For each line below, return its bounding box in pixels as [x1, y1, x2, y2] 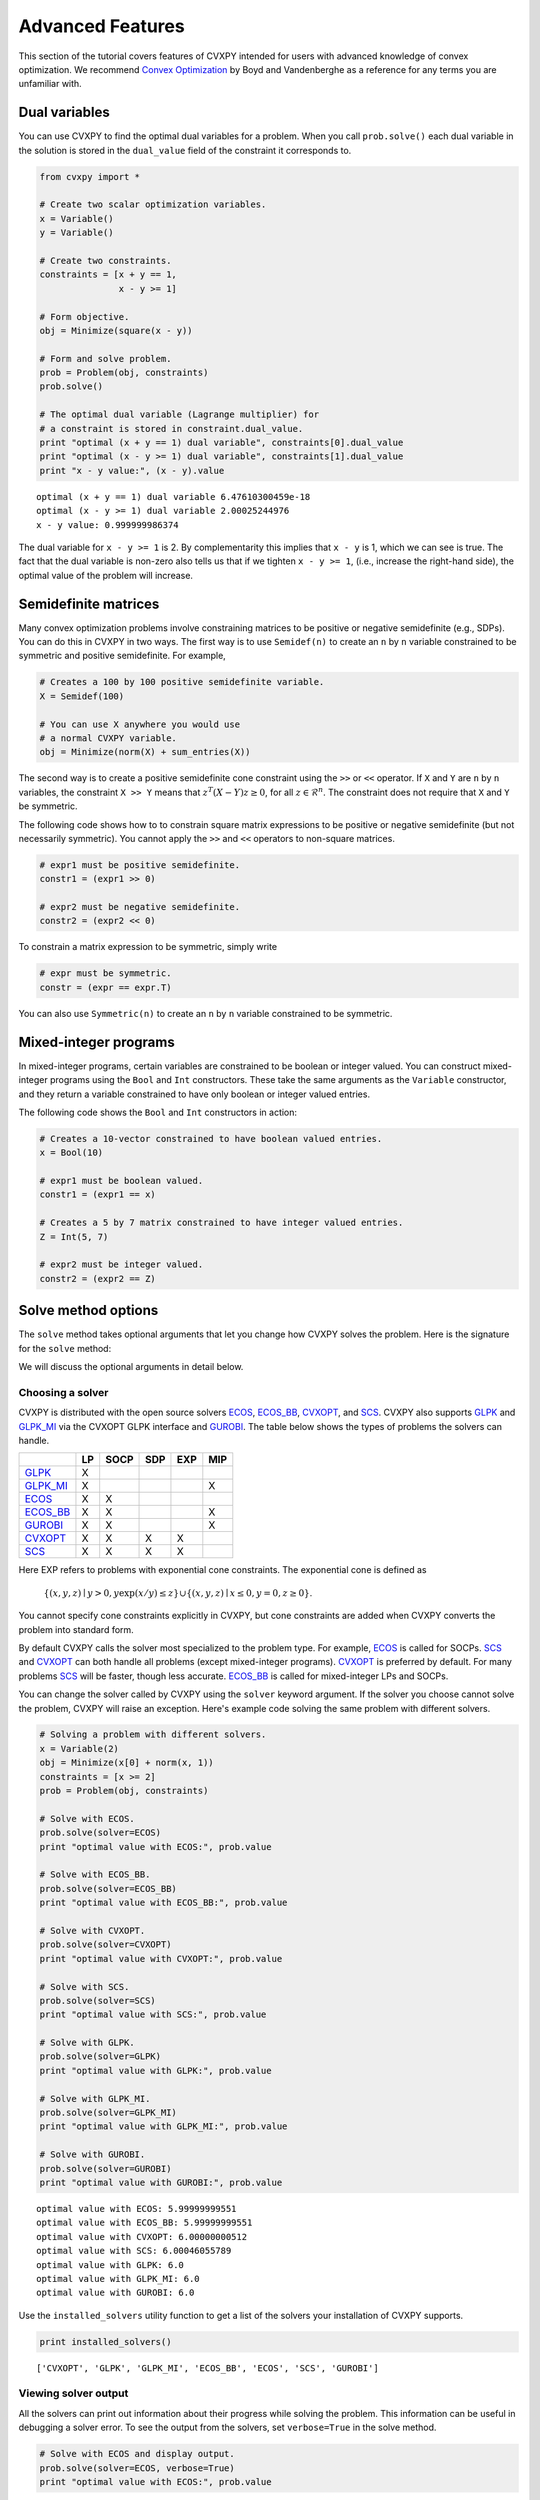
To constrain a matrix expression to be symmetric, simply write [18, 941, 278, 953]
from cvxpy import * [39, 171, 140, 182]
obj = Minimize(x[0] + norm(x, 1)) [39, 1757, 214, 1769]
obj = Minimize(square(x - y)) [39, 325, 194, 336]
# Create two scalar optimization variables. [39, 199, 267, 210]
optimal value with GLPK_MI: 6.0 [36, 2273, 200, 2284]
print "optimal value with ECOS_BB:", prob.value [39, 1897, 288, 1909]
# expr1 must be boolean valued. [39, 1175, 204, 1187]
